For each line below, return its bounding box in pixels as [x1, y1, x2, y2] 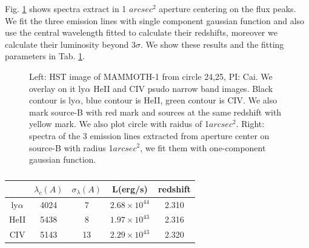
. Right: [236, 117, 265, 130]
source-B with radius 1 [29, 141, 113, 154]
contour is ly [29, 94, 76, 106]
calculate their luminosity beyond [5, 38, 129, 50]
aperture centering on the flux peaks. [159, 2, 296, 15]
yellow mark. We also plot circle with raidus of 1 [29, 117, 209, 130]
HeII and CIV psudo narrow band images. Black [93, 82, 273, 94]
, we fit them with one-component [140, 141, 266, 154]
